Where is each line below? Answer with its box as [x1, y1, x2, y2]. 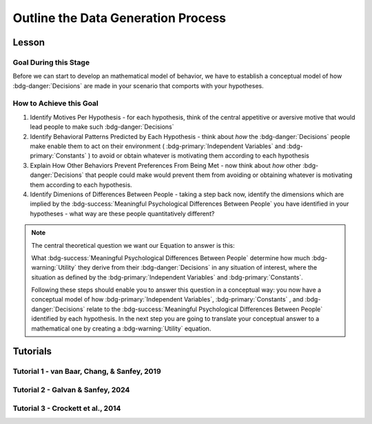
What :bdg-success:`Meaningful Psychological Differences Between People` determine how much [31, 253, 310, 262]
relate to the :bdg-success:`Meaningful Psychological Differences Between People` [86, 305, 323, 313]
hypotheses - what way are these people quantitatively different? [30, 209, 215, 218]
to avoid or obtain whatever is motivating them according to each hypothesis [92, 151, 309, 160]
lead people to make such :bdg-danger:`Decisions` [30, 123, 174, 131]
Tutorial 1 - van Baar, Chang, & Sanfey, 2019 [12, 367, 161, 377]
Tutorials [12, 346, 52, 357]
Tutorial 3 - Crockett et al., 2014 [12, 403, 121, 413]
